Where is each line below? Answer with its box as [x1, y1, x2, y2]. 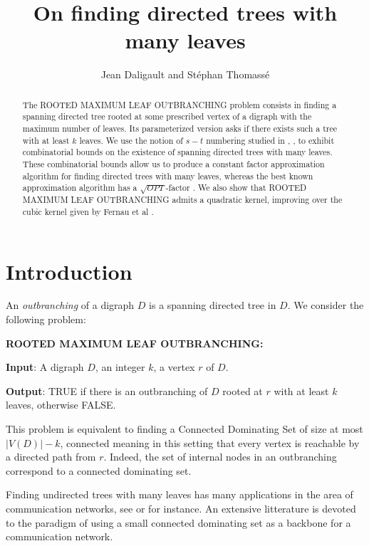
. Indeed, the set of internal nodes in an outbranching [103, 449, 337, 464]
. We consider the [287, 298, 364, 313]
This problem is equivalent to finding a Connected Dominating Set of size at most [6, 421, 363, 436]
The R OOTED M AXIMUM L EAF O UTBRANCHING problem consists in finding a [22, 98, 337, 110]
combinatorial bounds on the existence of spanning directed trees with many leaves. [22, 146, 333, 158]
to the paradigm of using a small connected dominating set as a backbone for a [6, 515, 351, 530]
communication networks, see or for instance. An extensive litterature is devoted [6, 501, 356, 516]
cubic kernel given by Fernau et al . [22, 205, 154, 217]
